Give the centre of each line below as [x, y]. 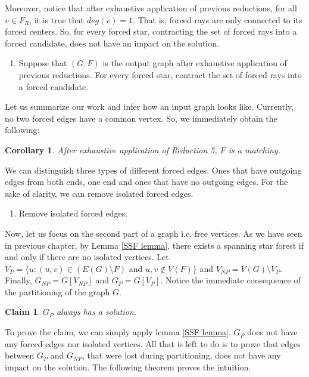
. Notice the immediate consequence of [230, 280]
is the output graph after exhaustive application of [195, 63]
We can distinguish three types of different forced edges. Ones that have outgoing [153, 170]
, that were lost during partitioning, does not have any [182, 355]
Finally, [18, 280]
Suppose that [43, 63]
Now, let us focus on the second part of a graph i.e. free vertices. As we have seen [154, 233]
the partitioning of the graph [57, 291]
